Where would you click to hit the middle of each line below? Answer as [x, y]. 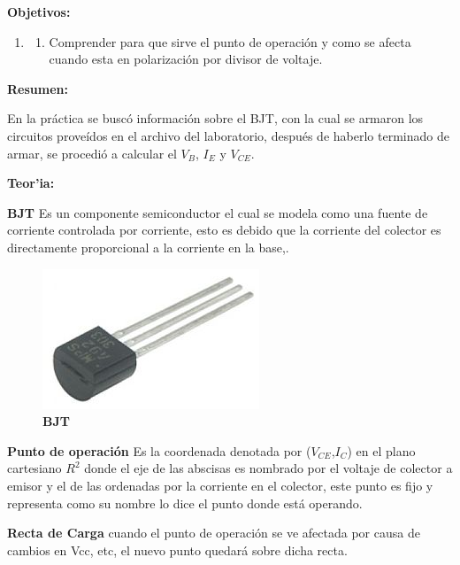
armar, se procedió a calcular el [92, 153]
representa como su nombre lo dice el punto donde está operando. [185, 503]
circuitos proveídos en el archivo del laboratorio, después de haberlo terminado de [228, 135]
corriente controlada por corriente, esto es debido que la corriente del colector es [224, 230]
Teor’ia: [31, 183]
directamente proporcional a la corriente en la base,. [148, 247]
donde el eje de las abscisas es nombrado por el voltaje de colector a [268, 468]
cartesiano [34, 468]
